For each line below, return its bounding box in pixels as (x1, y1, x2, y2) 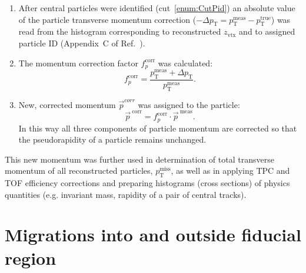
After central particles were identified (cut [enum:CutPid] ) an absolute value (18, 2, 295, 14)
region (5, 245, 56, 269)
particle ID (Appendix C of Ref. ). (18, 36, 145, 49)
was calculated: (158, 56, 213, 69)
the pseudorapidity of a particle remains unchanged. (18, 133, 207, 146)
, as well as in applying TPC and (171, 164, 290, 177)
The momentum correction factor (18, 56, 138, 69)
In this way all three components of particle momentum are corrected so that (18, 122, 297, 134)
